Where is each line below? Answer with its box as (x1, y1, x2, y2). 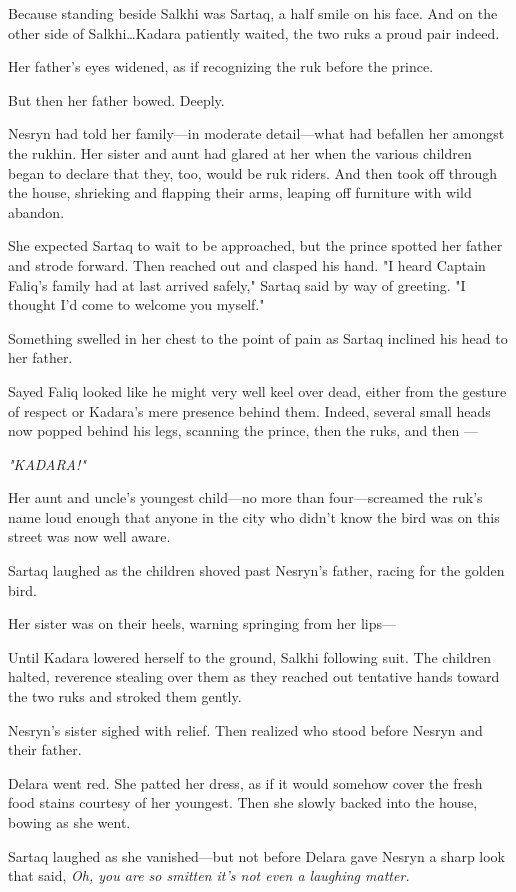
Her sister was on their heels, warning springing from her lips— (8, 613, 397, 634)
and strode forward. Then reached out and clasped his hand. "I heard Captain (8, 254, 486, 275)
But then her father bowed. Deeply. (8, 89, 225, 110)
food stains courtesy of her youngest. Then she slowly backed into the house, (8, 792, 478, 813)
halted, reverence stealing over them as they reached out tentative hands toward (8, 666, 500, 687)
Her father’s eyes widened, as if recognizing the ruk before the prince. (8, 56, 434, 77)
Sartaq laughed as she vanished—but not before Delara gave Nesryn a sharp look (8, 845, 506, 866)
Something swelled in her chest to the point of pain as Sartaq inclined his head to (8, 327, 508, 348)
